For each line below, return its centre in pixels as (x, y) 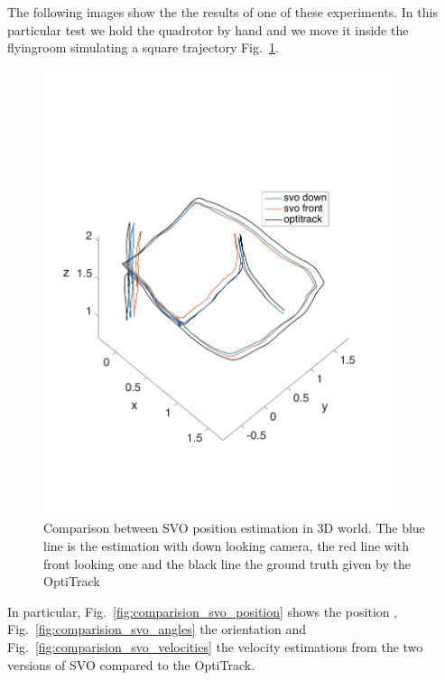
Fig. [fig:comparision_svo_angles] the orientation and (157, 629)
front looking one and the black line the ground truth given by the (227, 563)
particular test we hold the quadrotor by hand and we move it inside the (208, 29)
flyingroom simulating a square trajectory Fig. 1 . (143, 47)
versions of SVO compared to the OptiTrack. (131, 664)
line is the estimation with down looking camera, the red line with (227, 545)
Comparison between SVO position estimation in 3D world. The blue (234, 528)
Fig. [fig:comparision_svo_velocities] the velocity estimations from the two (215, 646)
